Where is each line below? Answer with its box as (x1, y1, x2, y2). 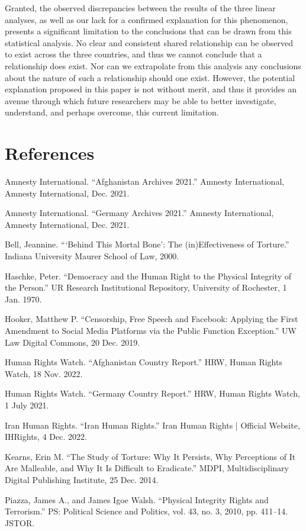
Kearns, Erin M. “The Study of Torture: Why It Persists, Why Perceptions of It (5, 450, 296, 462)
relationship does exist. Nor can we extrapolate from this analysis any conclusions (5, 59, 301, 72)
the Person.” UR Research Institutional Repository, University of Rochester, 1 (5, 281, 287, 294)
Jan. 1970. (5, 292, 42, 305)
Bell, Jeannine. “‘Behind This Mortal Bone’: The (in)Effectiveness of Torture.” (5, 238, 289, 250)
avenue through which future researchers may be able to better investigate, (5, 94, 276, 107)
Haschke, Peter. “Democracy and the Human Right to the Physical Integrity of (5, 269, 292, 282)
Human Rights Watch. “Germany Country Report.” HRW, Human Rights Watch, (5, 387, 300, 400)
